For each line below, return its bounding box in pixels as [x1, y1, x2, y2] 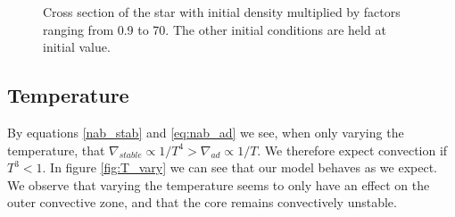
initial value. [43, 38, 111, 56]
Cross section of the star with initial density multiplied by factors [43, 3, 401, 21]
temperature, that [7, 140, 105, 159]
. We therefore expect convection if [257, 140, 448, 159]
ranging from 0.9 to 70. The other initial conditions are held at [43, 20, 386, 38]
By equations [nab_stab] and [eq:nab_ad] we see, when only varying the [7, 122, 404, 141]
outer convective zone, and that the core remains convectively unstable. [7, 193, 397, 212]
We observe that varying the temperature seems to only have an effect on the [7, 175, 430, 194]
